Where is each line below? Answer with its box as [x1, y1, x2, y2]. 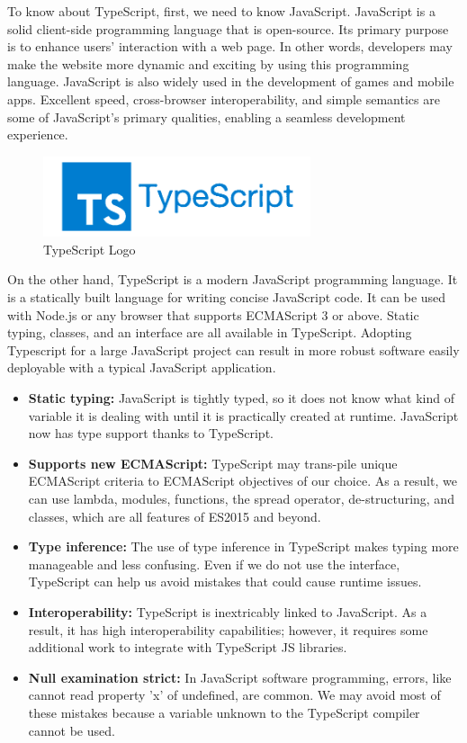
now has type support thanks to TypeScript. [28, 424, 274, 443]
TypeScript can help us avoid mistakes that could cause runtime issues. [28, 572, 422, 591]
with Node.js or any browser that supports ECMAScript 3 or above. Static [7, 305, 419, 324]
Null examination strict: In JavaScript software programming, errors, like [28, 667, 452, 686]
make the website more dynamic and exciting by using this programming [7, 54, 409, 73]
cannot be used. [28, 721, 115, 739]
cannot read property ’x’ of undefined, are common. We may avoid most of [28, 685, 441, 704]
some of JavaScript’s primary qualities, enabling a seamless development [7, 107, 406, 126]
